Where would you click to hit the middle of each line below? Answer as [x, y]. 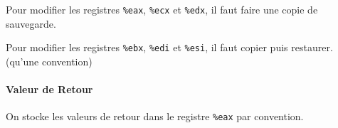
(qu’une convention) [49, 61]
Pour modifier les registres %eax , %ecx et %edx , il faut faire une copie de [162, 9]
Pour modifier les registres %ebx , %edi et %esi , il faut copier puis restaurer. [169, 47]
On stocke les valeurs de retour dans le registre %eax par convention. [155, 116]
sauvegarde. [31, 23]
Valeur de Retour [49, 89]
